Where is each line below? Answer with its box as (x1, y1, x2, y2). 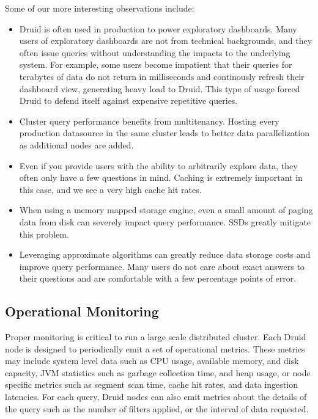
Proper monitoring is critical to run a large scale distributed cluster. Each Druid (5, 330, 306, 343)
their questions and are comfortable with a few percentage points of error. (19, 272, 297, 285)
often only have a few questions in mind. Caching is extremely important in (19, 171, 303, 184)
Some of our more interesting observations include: (5, 2, 194, 14)
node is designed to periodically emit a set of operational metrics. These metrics (5, 342, 305, 355)
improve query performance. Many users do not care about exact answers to (19, 260, 305, 272)
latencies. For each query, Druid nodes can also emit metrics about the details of (5, 390, 307, 403)
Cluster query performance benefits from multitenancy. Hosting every (19, 114, 279, 127)
